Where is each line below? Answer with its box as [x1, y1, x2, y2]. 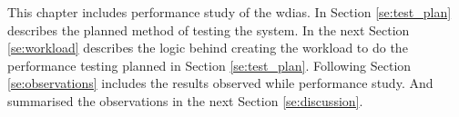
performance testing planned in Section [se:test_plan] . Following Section [7, 55, 412, 74]
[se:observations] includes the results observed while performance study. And [7, 73, 433, 93]
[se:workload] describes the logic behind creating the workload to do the [7, 38, 408, 57]
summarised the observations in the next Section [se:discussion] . [7, 91, 363, 110]
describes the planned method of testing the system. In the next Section [7, 20, 410, 39]
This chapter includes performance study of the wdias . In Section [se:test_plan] [7, 3, 452, 21]
